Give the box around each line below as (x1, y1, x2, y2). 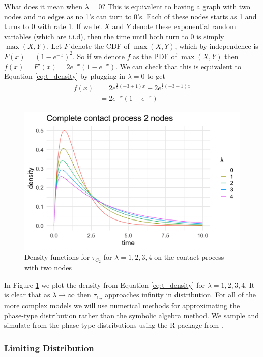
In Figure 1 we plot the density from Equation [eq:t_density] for (4, 279, 206, 290)
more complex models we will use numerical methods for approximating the (4, 300, 240, 311)
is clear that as (4, 289, 50, 300)
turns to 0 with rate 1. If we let (4, 21, 102, 32)
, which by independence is (174, 41, 258, 51)
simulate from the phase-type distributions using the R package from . (4, 320, 223, 331)
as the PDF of (133, 50, 177, 61)
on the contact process (154, 252, 224, 262)
